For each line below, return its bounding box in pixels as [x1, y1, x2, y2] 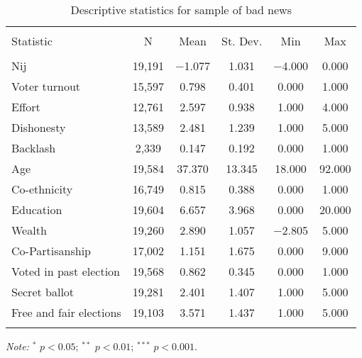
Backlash [11, 140, 56, 156]
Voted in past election [11, 263, 120, 279]
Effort [11, 99, 40, 115]
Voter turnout [11, 78, 81, 94]
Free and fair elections [11, 304, 121, 320]
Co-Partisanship [11, 242, 92, 259]
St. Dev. [221, 33, 263, 49]
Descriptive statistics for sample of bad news [70, 1, 292, 18]
